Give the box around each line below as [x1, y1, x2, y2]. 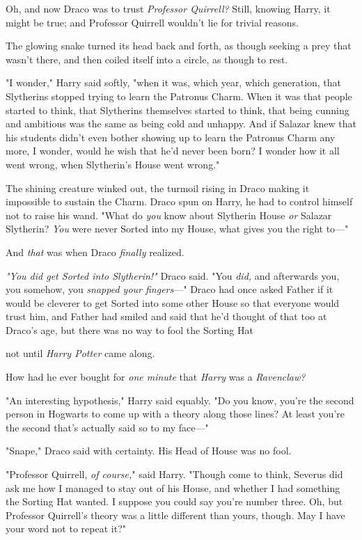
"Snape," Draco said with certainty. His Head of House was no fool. [6, 443, 292, 458]
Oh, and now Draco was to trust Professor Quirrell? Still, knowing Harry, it [6, 1, 331, 15]
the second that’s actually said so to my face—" [6, 420, 209, 434]
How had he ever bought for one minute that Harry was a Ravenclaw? [6, 370, 306, 384]
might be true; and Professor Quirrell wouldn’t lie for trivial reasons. [6, 15, 299, 29]
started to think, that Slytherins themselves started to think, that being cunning [6, 102, 349, 117]
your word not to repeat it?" [6, 521, 126, 536]
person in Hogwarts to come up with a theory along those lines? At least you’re [6, 406, 345, 421]
